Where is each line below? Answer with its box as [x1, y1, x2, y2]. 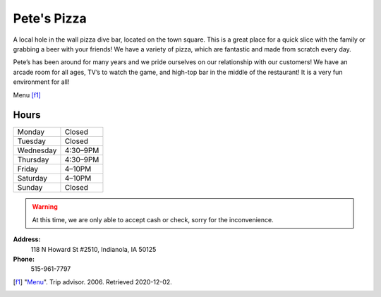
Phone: [13, 255, 35, 263]
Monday [17, 127, 45, 137]
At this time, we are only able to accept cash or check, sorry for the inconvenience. [32, 215, 274, 224]
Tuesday [17, 136, 46, 146]
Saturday [17, 174, 47, 183]
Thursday [17, 155, 49, 165]
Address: [13, 235, 41, 243]
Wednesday [17, 145, 57, 155]
